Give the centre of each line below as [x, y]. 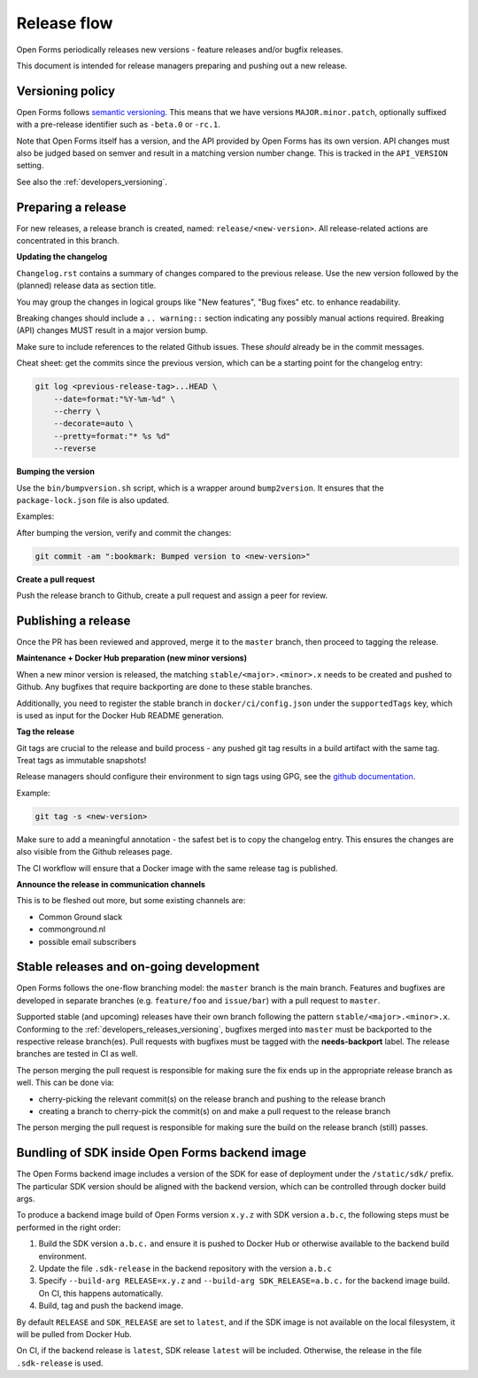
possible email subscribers [88, 941]
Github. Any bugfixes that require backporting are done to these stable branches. [165, 687]
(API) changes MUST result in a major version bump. [112, 330]
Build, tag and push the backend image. [111, 1305]
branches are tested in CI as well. [77, 1054]
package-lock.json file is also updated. [93, 499]
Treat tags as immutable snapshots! [81, 761]
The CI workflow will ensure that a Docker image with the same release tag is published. [177, 868]
